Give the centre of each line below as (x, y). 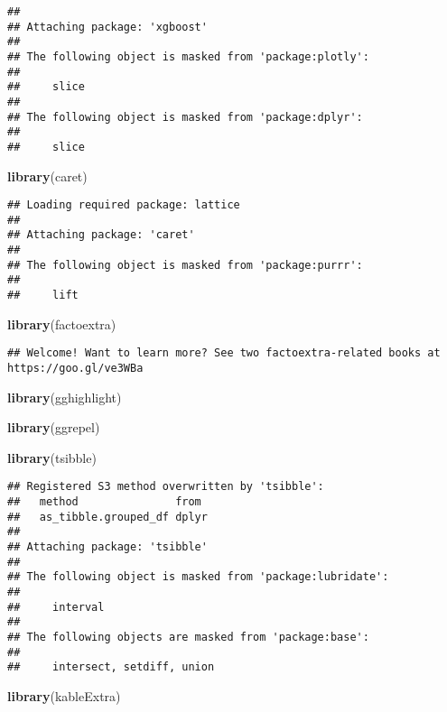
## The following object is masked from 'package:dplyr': (185, 117)
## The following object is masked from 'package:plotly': (188, 56)
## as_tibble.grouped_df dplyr (107, 517)
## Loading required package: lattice (124, 205)
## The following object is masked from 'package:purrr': (185, 265)
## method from (104, 502)
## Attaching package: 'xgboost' (107, 27)
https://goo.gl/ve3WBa (75, 368)
